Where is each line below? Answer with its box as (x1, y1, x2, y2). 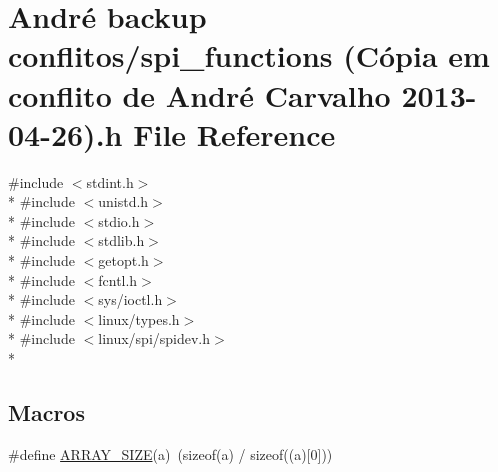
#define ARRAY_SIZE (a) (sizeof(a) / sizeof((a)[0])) (8, 443, 333, 464)
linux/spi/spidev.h (98, 328, 211, 349)
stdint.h (86, 171, 134, 192)
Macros (8, 397, 85, 428)
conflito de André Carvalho (8, 74, 391, 115)
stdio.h (98, 210, 140, 231)
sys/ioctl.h (98, 289, 163, 310)
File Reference (133, 113, 336, 154)
